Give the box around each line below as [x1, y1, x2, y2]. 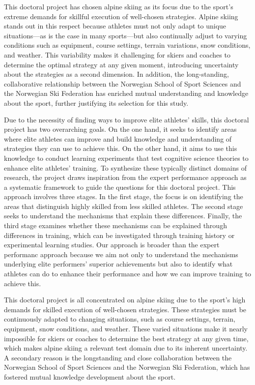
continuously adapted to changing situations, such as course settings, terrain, [4, 314, 235, 324]
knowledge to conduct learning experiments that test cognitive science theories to [4, 152, 249, 163]
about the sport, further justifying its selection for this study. [4, 97, 189, 108]
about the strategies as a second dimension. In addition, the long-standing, [4, 69, 229, 79]
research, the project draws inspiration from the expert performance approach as [4, 172, 247, 182]
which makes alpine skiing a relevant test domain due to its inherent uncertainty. [4, 343, 248, 353]
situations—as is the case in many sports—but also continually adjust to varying [4, 30, 247, 40]
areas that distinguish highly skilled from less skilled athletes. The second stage [4, 201, 243, 211]
